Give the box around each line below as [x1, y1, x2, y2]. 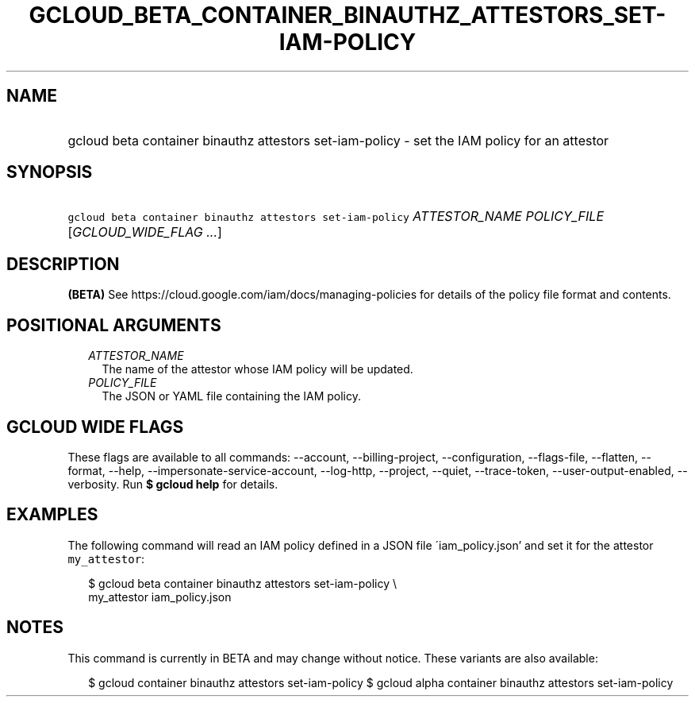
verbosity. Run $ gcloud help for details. [67, 477, 278, 491]
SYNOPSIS [6, 162, 93, 183]
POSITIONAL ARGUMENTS [6, 315, 221, 335]
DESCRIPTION [6, 253, 120, 274]
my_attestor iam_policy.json [88, 589, 232, 604]
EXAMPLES [6, 504, 98, 525]
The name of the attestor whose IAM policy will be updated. [102, 362, 413, 377]
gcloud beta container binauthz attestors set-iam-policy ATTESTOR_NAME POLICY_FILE [67, 208, 605, 225]
